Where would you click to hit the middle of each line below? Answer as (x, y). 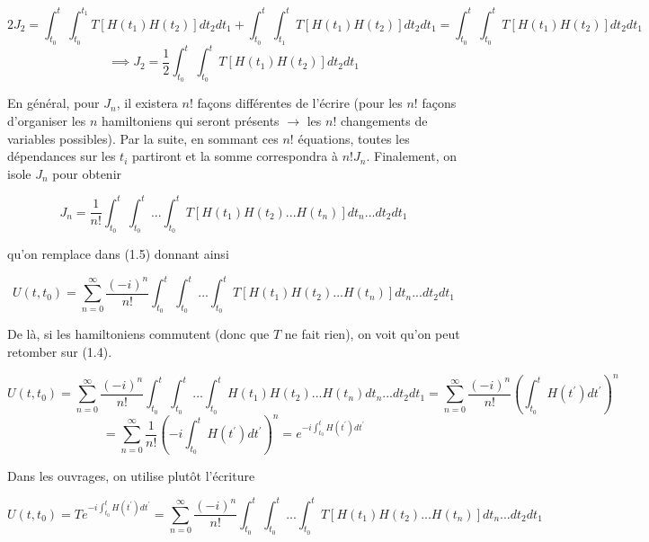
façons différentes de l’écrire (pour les (300, 103)
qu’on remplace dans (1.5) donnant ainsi (118, 254)
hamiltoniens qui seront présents (191, 120)
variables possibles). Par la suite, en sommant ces (143, 138)
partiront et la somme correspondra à (235, 156)
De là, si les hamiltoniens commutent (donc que (138, 334)
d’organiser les (47, 120)
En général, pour (53, 103)
